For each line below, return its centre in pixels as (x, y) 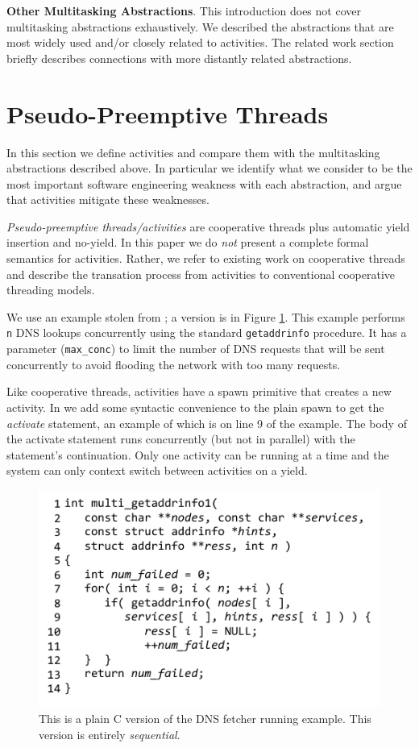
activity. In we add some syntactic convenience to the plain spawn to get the (195, 407)
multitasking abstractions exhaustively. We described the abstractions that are (200, 26)
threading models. (51, 290)
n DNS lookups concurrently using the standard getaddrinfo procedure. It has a (207, 332)
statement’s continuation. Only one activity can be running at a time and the (198, 454)
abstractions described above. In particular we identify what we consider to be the (209, 168)
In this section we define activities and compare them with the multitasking (193, 152)
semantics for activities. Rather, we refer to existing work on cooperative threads (206, 258)
